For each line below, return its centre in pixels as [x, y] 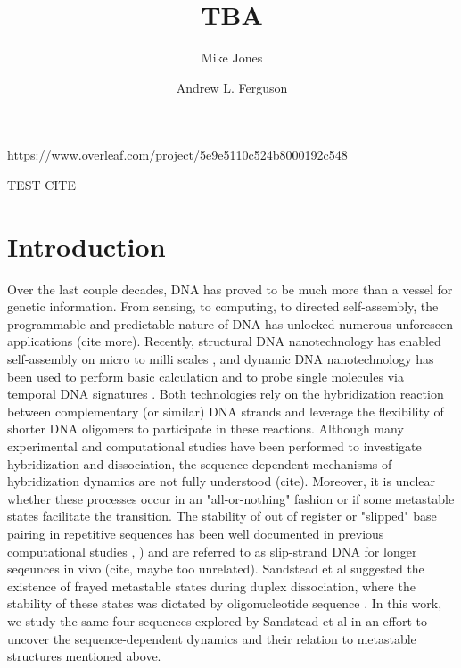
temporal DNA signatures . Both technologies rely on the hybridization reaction [226, 394]
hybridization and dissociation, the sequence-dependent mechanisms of [200, 463]
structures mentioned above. [84, 656]
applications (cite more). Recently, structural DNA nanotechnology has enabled [224, 341]
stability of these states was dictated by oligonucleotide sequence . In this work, [225, 603]
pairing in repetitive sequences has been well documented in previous [196, 533]
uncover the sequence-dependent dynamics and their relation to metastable [212, 638]
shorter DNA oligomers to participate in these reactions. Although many [206, 429]
